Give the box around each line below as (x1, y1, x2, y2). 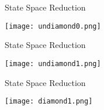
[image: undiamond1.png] (5, 59, 101, 68)
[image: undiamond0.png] (5, 22, 101, 30)
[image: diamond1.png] (5, 97, 93, 106)
